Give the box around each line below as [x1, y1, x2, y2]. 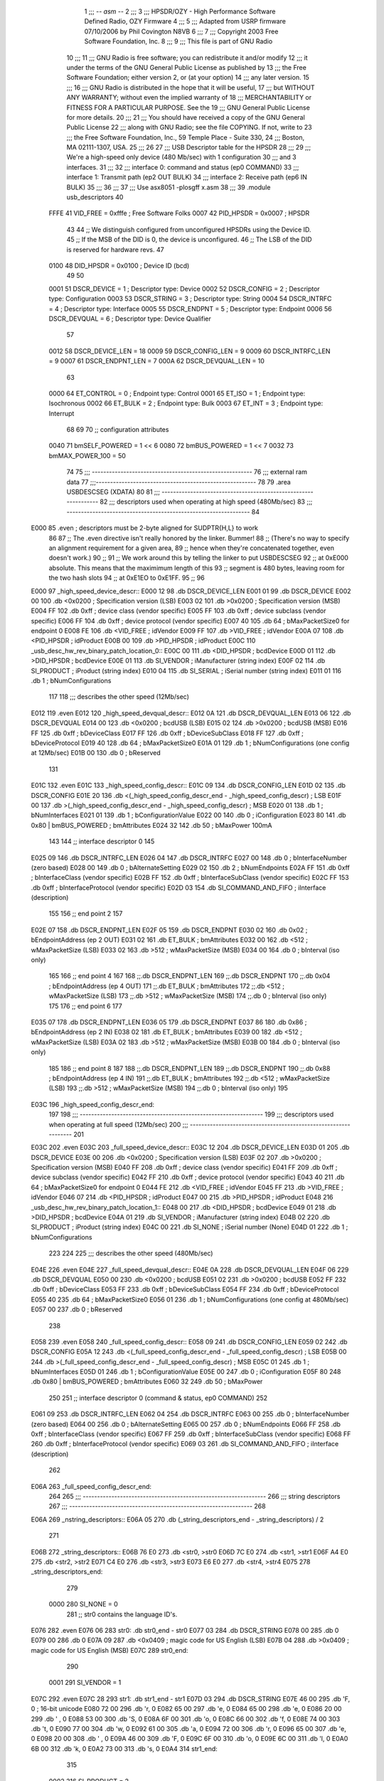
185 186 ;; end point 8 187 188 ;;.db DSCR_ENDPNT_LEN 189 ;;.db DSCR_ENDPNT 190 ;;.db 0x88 [48, 1064, 331, 1072]
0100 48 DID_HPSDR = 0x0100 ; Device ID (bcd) [48, 261, 190, 270]
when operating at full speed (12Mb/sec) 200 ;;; [48, 1120, 188, 1128]
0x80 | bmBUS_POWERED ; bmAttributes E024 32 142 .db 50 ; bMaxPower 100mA [31, 821, 273, 829]
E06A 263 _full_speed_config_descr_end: [31, 1482, 152, 1490]
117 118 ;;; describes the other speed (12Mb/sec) [48, 692, 190, 701]
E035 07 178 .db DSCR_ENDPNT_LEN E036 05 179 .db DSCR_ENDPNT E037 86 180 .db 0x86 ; [31, 1017, 307, 1026]
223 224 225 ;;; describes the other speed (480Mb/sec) [48, 1249, 213, 1257]
